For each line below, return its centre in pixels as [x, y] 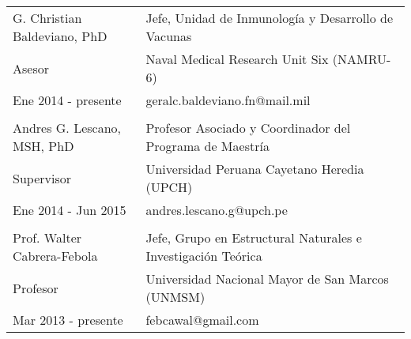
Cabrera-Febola [55, 256]
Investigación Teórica [204, 256]
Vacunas [169, 36]
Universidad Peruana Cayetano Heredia [255, 169]
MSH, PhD [43, 146]
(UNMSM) [175, 297]
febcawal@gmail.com [202, 320]
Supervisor [42, 178]
